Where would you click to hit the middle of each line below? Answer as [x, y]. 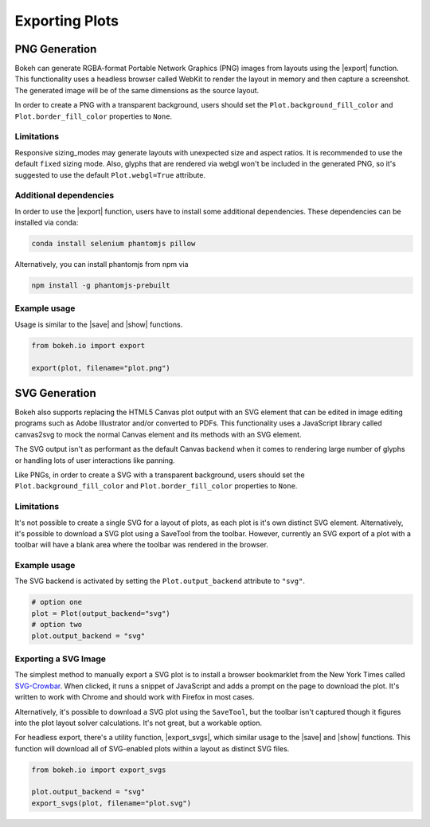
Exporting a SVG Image [61, 659]
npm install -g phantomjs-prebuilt [101, 286]
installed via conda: [47, 222]
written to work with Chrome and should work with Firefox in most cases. [135, 697]
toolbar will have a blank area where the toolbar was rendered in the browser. [141, 545]
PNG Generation [56, 49]
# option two [57, 625]
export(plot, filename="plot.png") [101, 368]
